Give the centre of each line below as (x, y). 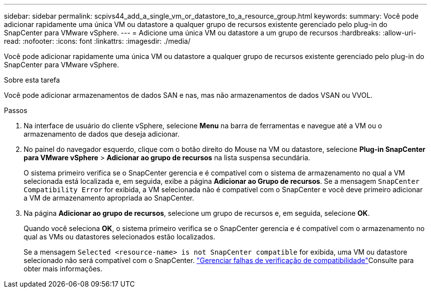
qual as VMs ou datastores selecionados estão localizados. (120, 237)
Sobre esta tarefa (32, 80)
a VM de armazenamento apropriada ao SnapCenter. (109, 198)
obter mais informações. (63, 269)
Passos (16, 110)
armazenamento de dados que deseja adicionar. (102, 134)
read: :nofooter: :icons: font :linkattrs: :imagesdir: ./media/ (97, 41)
